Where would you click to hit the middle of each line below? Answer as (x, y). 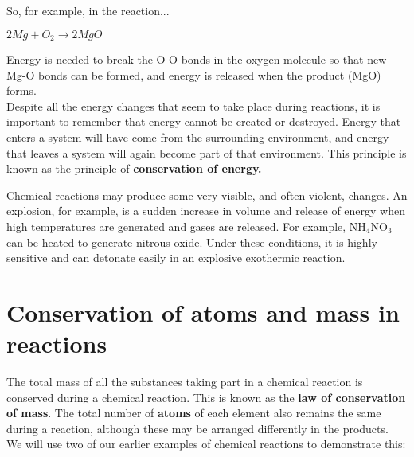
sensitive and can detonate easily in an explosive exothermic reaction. (176, 258)
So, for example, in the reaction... (88, 10)
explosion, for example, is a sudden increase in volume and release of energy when (206, 211)
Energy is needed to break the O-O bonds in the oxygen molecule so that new (197, 59)
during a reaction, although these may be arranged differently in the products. (197, 428)
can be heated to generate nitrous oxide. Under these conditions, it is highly (192, 242)
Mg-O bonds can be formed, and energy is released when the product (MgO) (194, 74)
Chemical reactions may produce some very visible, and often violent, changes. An (207, 195)
